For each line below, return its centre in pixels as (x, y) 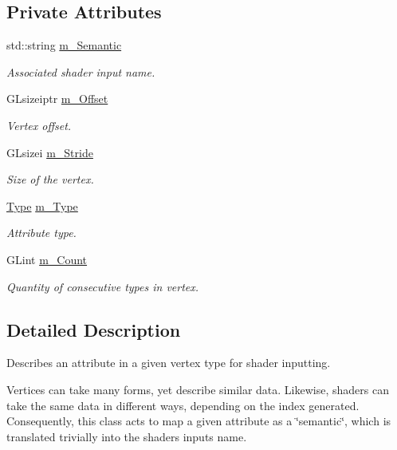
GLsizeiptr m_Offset (57, 99)
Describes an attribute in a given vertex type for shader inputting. (169, 363)
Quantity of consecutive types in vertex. (103, 286)
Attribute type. (41, 233)
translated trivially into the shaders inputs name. (127, 436)
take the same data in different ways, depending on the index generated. (183, 405)
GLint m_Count (47, 259)
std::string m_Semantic (64, 45)
